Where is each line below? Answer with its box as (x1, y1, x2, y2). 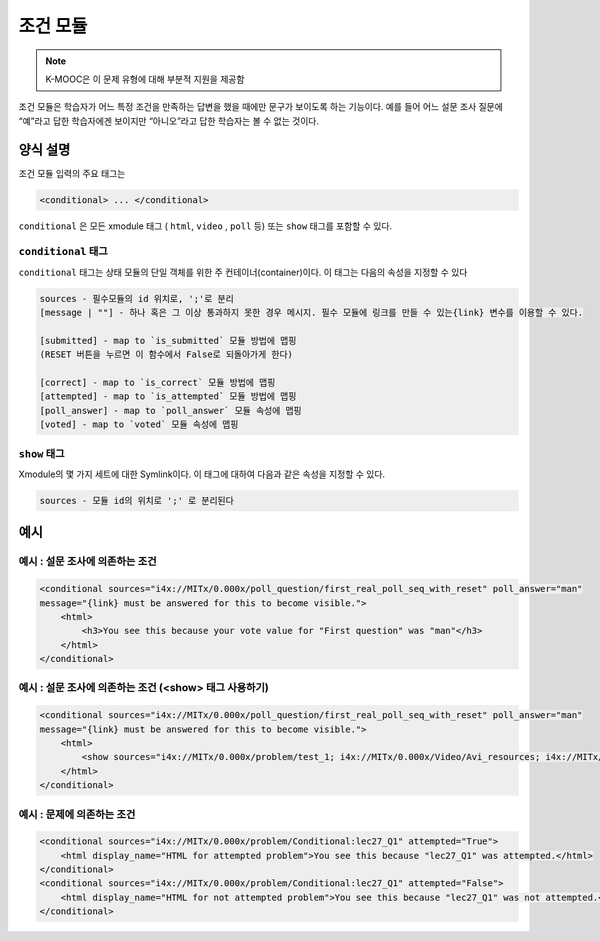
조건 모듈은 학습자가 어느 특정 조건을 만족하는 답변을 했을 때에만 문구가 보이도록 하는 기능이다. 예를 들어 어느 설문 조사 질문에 (18, 101, 504, 113)
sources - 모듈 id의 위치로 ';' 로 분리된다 (39, 495, 234, 506)
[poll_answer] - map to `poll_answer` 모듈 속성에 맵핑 (39, 405, 302, 416)
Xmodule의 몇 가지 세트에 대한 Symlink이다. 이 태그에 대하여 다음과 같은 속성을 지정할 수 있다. (18, 468, 385, 480)
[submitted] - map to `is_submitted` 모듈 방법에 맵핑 (39, 335, 297, 346)
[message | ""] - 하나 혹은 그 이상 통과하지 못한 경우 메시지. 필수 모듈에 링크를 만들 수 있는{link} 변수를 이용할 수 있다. (39, 307, 584, 319)
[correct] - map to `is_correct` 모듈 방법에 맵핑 (39, 377, 276, 389)
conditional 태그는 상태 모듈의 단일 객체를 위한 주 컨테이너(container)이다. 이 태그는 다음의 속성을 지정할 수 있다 (18, 266, 468, 278)
